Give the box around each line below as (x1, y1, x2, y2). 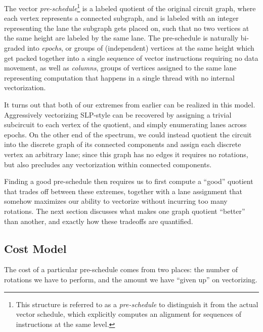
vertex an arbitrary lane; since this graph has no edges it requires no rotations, (4, 149, 248, 159)
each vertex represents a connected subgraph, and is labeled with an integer (4, 13, 239, 23)
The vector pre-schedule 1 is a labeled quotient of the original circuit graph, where (4, 2, 256, 13)
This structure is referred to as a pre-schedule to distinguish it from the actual (16, 299, 258, 309)
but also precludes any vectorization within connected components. (4, 159, 212, 169)
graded (4, 43, 25, 53)
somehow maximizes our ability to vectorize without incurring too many (4, 196, 228, 206)
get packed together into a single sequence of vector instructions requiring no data (4, 52, 258, 63)
